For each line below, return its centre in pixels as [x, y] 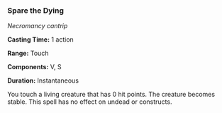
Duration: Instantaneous [43, 81]
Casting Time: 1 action [41, 40]
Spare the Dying [36, 11]
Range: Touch [28, 53]
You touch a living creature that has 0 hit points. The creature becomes [111, 95]
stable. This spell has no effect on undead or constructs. [90, 102]
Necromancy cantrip [38, 26]
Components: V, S [34, 67]
